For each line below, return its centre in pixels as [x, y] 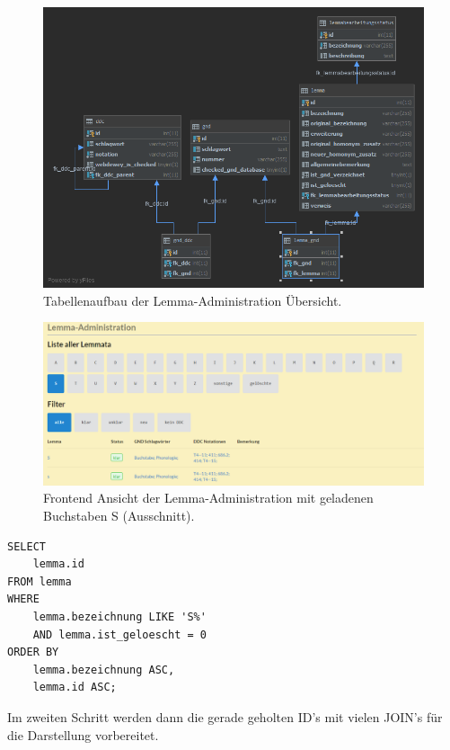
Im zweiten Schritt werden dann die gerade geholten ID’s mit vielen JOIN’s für [225, 716]
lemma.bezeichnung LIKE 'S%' [119, 616]
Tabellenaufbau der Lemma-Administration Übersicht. [193, 300]
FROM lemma [40, 581]
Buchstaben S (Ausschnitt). [119, 516]
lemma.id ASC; [75, 687]
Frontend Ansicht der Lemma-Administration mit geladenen [208, 498]
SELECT [26, 546]
